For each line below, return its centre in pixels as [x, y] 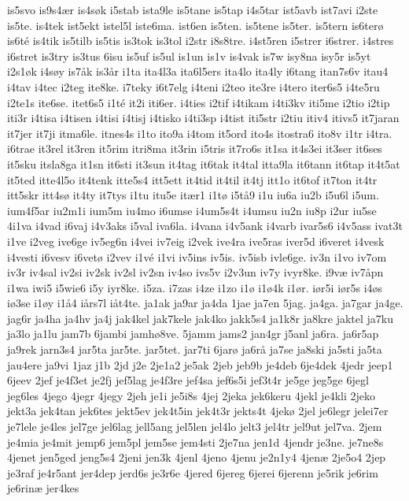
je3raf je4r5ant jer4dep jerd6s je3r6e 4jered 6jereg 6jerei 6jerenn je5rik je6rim [193, 472]
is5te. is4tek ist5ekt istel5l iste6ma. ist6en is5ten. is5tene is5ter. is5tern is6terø [195, 25]
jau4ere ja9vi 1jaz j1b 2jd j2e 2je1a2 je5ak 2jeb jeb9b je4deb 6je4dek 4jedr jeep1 [200, 364]
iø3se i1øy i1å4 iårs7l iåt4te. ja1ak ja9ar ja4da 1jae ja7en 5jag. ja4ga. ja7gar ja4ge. [205, 303]
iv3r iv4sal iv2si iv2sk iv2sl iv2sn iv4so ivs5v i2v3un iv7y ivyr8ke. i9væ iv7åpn [195, 272]
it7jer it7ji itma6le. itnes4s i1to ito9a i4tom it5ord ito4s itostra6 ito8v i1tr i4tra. [200, 133]
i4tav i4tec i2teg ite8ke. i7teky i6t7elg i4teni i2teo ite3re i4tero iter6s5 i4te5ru [193, 86]
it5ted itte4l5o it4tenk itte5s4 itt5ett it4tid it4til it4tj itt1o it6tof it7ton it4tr [192, 179]
